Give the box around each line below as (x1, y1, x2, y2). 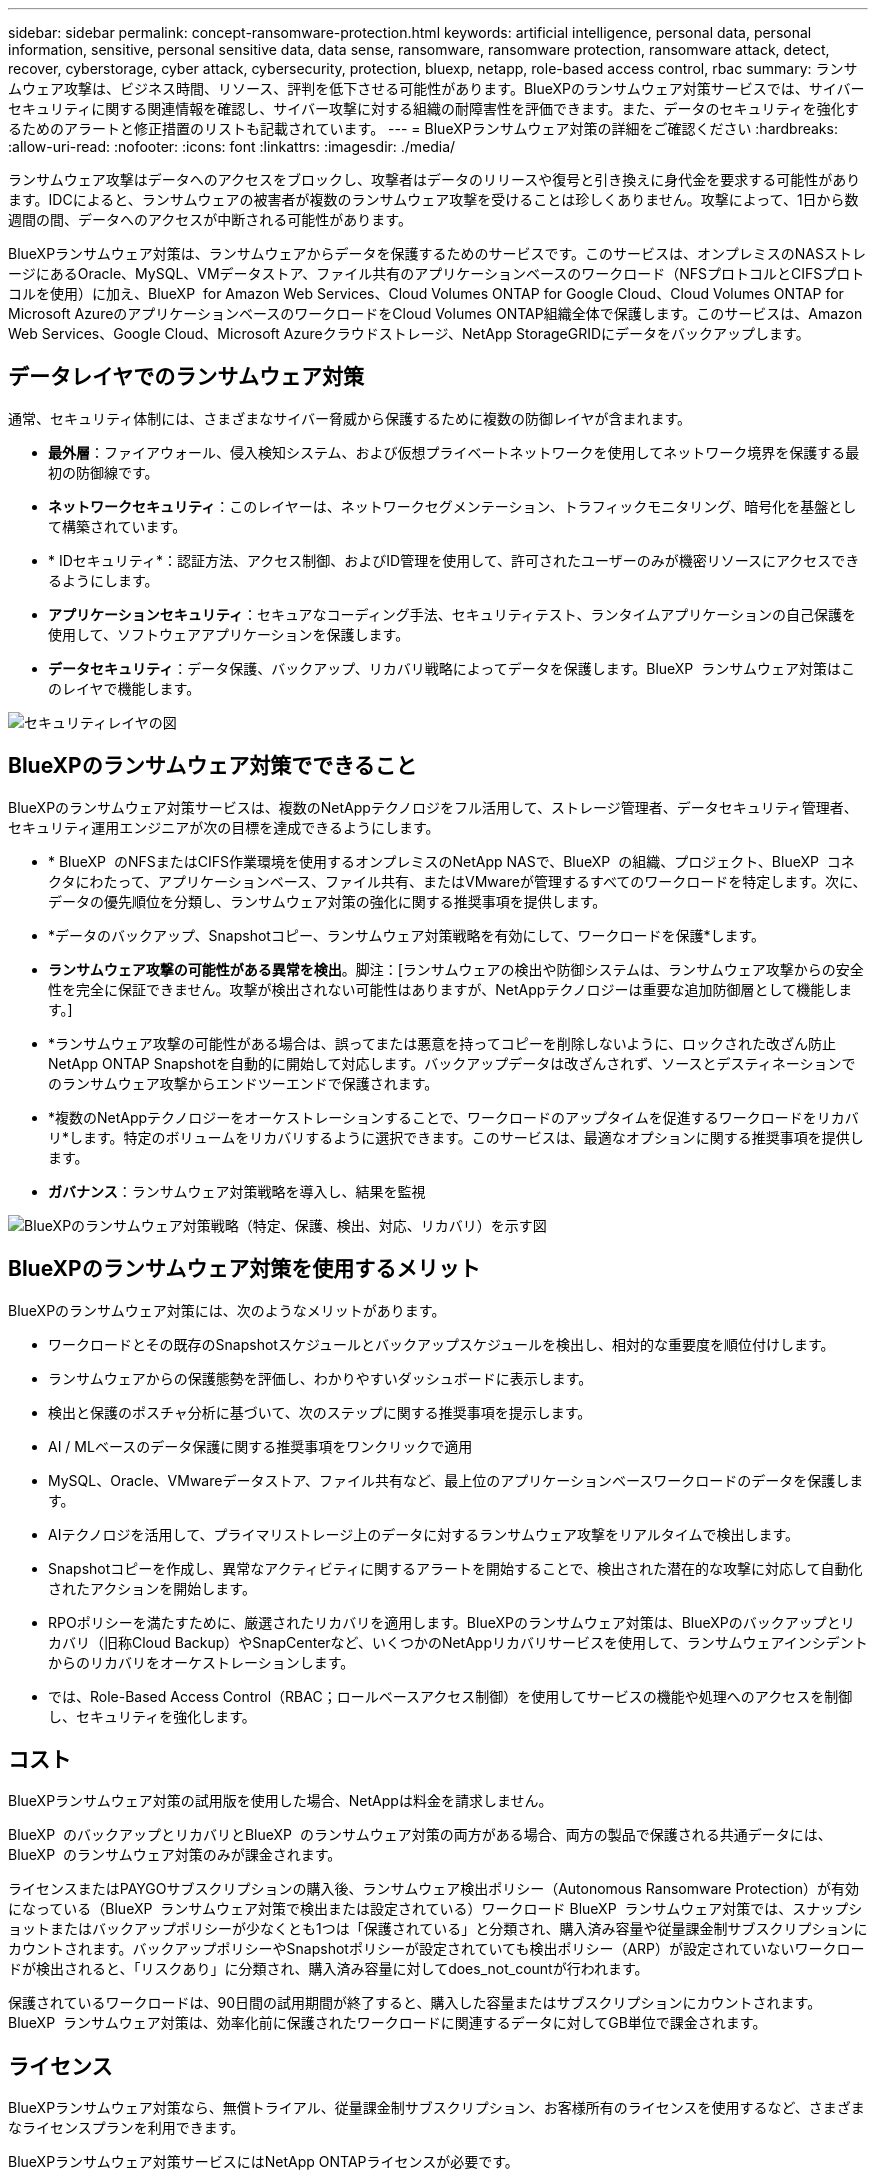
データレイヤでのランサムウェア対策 (8, 364, 364, 390)
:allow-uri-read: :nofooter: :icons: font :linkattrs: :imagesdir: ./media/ (8, 138, 456, 155)
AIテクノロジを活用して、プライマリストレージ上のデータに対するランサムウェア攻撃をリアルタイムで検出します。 (48, 1525, 800, 1543)
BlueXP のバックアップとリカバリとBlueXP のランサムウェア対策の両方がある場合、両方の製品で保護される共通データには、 (8, 1826, 832, 1844)
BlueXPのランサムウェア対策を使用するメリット (8, 1256, 481, 1282)
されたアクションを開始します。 (48, 1579, 256, 1597)
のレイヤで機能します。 (48, 679, 201, 697)
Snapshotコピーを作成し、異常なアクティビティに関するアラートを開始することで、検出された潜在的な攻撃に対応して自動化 (48, 1559, 863, 1577)
